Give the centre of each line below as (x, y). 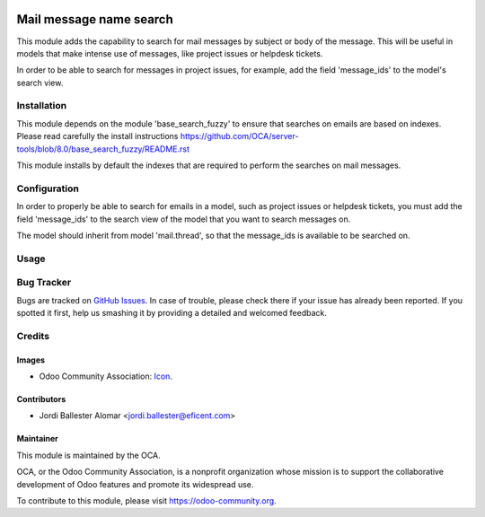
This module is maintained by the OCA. (88, 455)
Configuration (48, 188)
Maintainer (37, 439)
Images (31, 360)
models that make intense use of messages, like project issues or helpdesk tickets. (170, 53)
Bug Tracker (44, 283)
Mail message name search (95, 19)
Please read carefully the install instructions (97, 136)
